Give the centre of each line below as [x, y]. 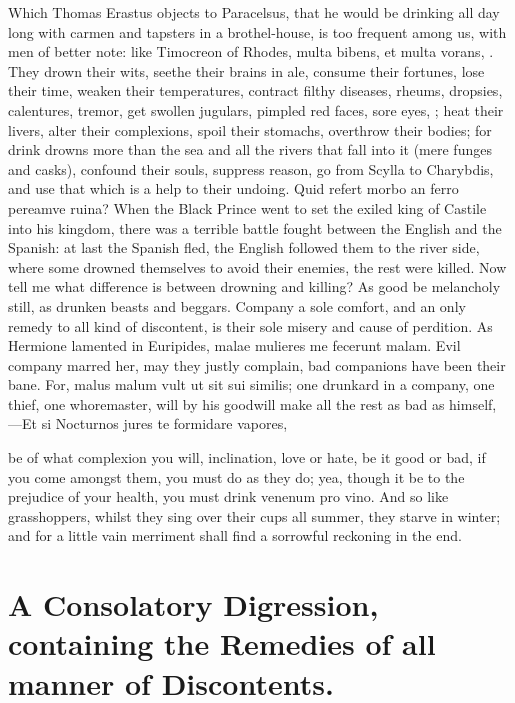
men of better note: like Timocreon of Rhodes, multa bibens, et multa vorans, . [251, 51]
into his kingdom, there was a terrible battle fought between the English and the [255, 227]
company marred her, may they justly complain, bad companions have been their [257, 364]
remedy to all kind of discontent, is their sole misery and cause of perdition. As [250, 325]
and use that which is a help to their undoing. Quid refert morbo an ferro [233, 188]
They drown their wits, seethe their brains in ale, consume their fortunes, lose [246, 70]
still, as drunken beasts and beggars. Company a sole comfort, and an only [237, 305]
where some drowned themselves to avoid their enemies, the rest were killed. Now [257, 266]
